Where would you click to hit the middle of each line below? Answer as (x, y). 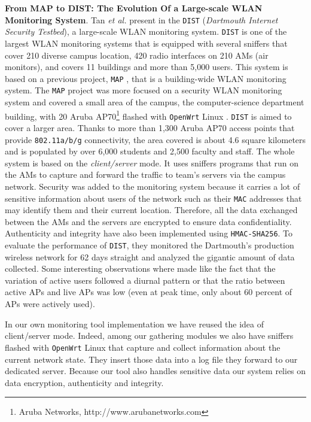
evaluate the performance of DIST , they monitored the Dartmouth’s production (150, 245)
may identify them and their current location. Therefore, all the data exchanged (151, 210)
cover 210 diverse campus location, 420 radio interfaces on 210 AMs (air (137, 55)
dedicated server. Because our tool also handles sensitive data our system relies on (155, 371)
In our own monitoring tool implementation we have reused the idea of (135, 324)
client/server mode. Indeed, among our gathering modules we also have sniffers (149, 336)
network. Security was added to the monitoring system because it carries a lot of (153, 186)
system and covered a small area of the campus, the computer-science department (155, 102)
